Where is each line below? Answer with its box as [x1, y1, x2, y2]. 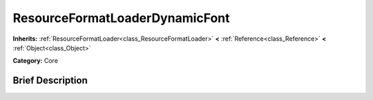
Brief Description [12, 74, 88, 86]
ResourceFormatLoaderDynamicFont [12, 10, 230, 26]
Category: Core [12, 57, 59, 65]
